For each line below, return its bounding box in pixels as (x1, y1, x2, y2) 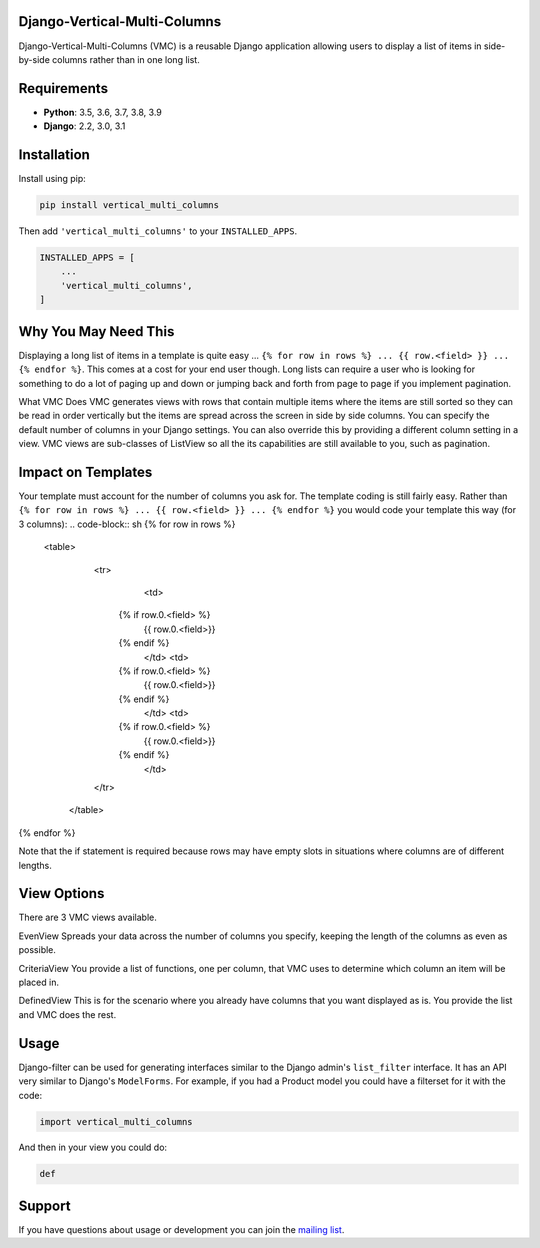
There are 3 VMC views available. (18, 911, 157, 924)
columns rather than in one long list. (51, 53, 200, 65)
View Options (18, 885, 105, 902)
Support (18, 1197, 71, 1214)
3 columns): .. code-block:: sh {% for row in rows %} (18, 518, 236, 530)
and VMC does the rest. (18, 1008, 117, 1020)
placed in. (18, 976, 60, 989)
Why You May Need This (18, 323, 175, 340)
